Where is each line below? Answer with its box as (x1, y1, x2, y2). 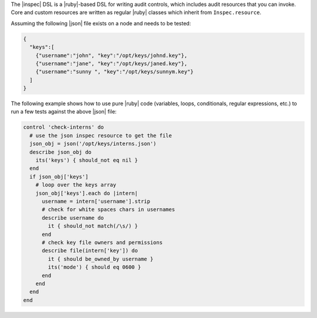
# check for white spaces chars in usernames (42, 206, 176, 213)
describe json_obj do (29, 149, 92, 155)
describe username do (42, 215, 104, 221)
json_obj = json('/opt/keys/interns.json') (29, 140, 157, 147)
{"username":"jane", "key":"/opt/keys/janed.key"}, (35, 60, 188, 67)
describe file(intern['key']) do (42, 247, 138, 254)
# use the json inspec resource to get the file (29, 132, 173, 139)
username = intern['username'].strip (42, 198, 151, 205)
